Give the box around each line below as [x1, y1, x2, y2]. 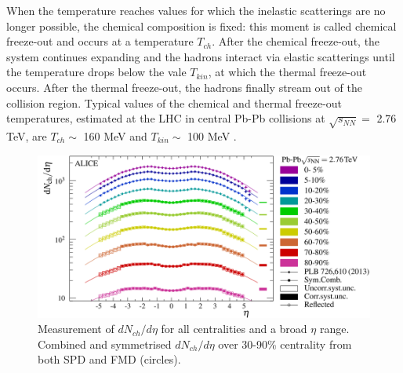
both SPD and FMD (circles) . [38, 351, 181, 368]
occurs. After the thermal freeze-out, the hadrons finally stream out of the [6, 79, 362, 95]
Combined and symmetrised [38, 335, 172, 352]
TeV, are [6, 127, 47, 144]
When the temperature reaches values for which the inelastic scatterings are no [6, 2, 386, 18]
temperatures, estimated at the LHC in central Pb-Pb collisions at [6, 110, 325, 126]
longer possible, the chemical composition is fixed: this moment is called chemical [6, 17, 397, 34]
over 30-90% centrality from [218, 335, 352, 352]
